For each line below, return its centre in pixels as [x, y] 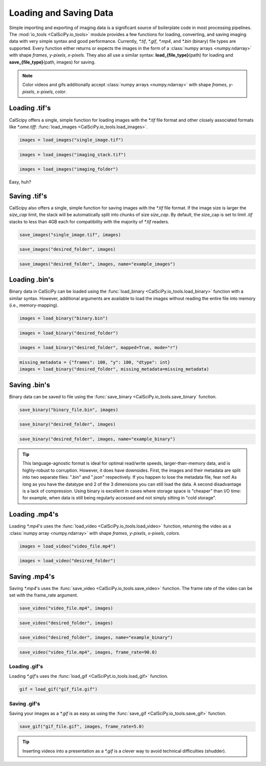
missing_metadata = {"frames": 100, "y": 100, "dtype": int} [95, 362]
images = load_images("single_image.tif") [71, 140]
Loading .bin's [32, 280]
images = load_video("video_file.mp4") [67, 546]
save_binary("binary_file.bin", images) [69, 410]
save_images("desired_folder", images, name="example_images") [98, 264]
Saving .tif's [28, 196]
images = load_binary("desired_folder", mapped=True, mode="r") [99, 348]
